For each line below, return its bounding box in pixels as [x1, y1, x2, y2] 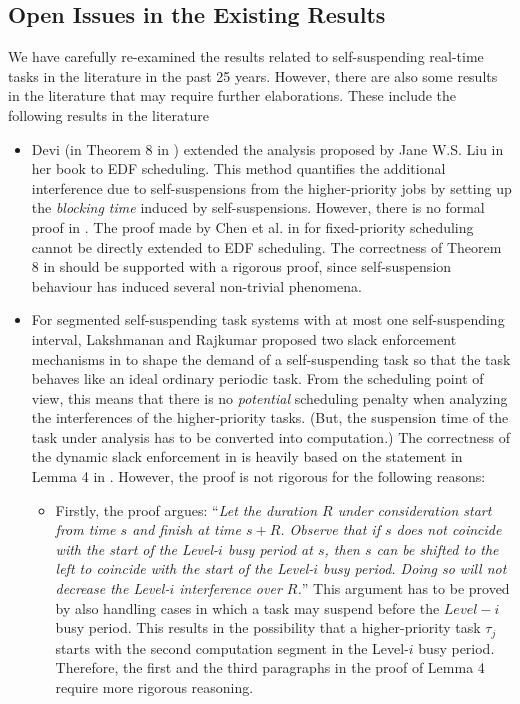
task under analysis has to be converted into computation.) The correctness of [31, 426, 510, 447]
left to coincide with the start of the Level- [55, 558, 314, 579]
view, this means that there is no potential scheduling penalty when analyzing [31, 387, 508, 408]
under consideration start [337, 499, 492, 520]
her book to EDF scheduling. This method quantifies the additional [31, 158, 446, 179]
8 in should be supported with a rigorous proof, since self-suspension [31, 256, 452, 277]
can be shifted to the [376, 538, 499, 559]
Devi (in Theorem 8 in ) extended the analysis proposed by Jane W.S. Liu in [31, 138, 504, 159]
